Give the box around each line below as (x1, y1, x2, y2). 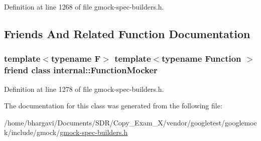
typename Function (162, 52, 241, 65)
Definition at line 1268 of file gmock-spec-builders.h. (4, 2, 164, 12)
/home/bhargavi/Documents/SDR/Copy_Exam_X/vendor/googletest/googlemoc (4, 117, 257, 127)
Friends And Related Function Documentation (4, 26, 250, 41)
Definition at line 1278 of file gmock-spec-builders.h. (4, 83, 164, 94)
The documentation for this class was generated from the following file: (4, 100, 222, 111)
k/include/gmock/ (4, 127, 60, 137)
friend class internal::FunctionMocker (4, 64, 158, 76)
